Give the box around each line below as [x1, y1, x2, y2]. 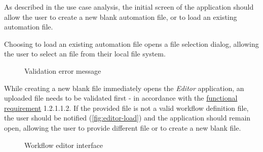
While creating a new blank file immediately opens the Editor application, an [4, 82, 244, 93]
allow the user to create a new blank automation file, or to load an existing [4, 11, 237, 22]
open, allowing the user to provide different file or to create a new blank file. [4, 122, 241, 133]
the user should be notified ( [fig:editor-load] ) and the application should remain [4, 112, 251, 123]
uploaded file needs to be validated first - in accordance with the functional [4, 93, 238, 103]
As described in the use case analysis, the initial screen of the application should [4, 2, 254, 12]
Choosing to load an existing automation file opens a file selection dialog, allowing [4, 38, 259, 49]
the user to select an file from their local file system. [4, 48, 166, 59]
